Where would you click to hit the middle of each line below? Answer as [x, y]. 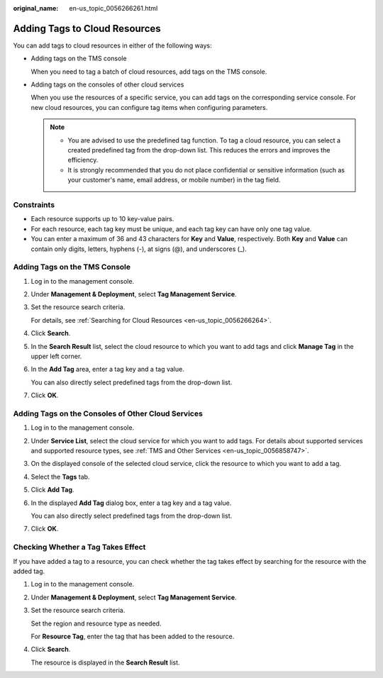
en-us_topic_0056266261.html [113, 8]
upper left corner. [56, 356]
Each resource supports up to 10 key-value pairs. [102, 219]
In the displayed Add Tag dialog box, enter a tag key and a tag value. [131, 503]
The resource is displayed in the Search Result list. [105, 662]
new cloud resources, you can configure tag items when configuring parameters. [149, 107]
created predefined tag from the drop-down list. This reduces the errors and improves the [199, 150]
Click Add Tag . [52, 490]
